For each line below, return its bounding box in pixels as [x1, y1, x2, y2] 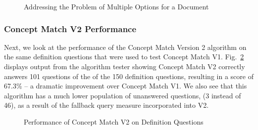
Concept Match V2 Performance [4, 22, 137, 35]
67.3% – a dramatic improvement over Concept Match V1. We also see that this [4, 81, 247, 91]
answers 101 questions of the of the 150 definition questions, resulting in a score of [4, 71, 254, 81]
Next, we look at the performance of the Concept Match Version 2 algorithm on [4, 42, 247, 52]
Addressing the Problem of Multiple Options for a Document [24, 1, 209, 11]
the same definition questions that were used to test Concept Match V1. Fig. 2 [4, 51, 244, 62]
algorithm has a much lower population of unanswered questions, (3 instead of [4, 90, 241, 100]
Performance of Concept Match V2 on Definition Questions [24, 116, 204, 127]
